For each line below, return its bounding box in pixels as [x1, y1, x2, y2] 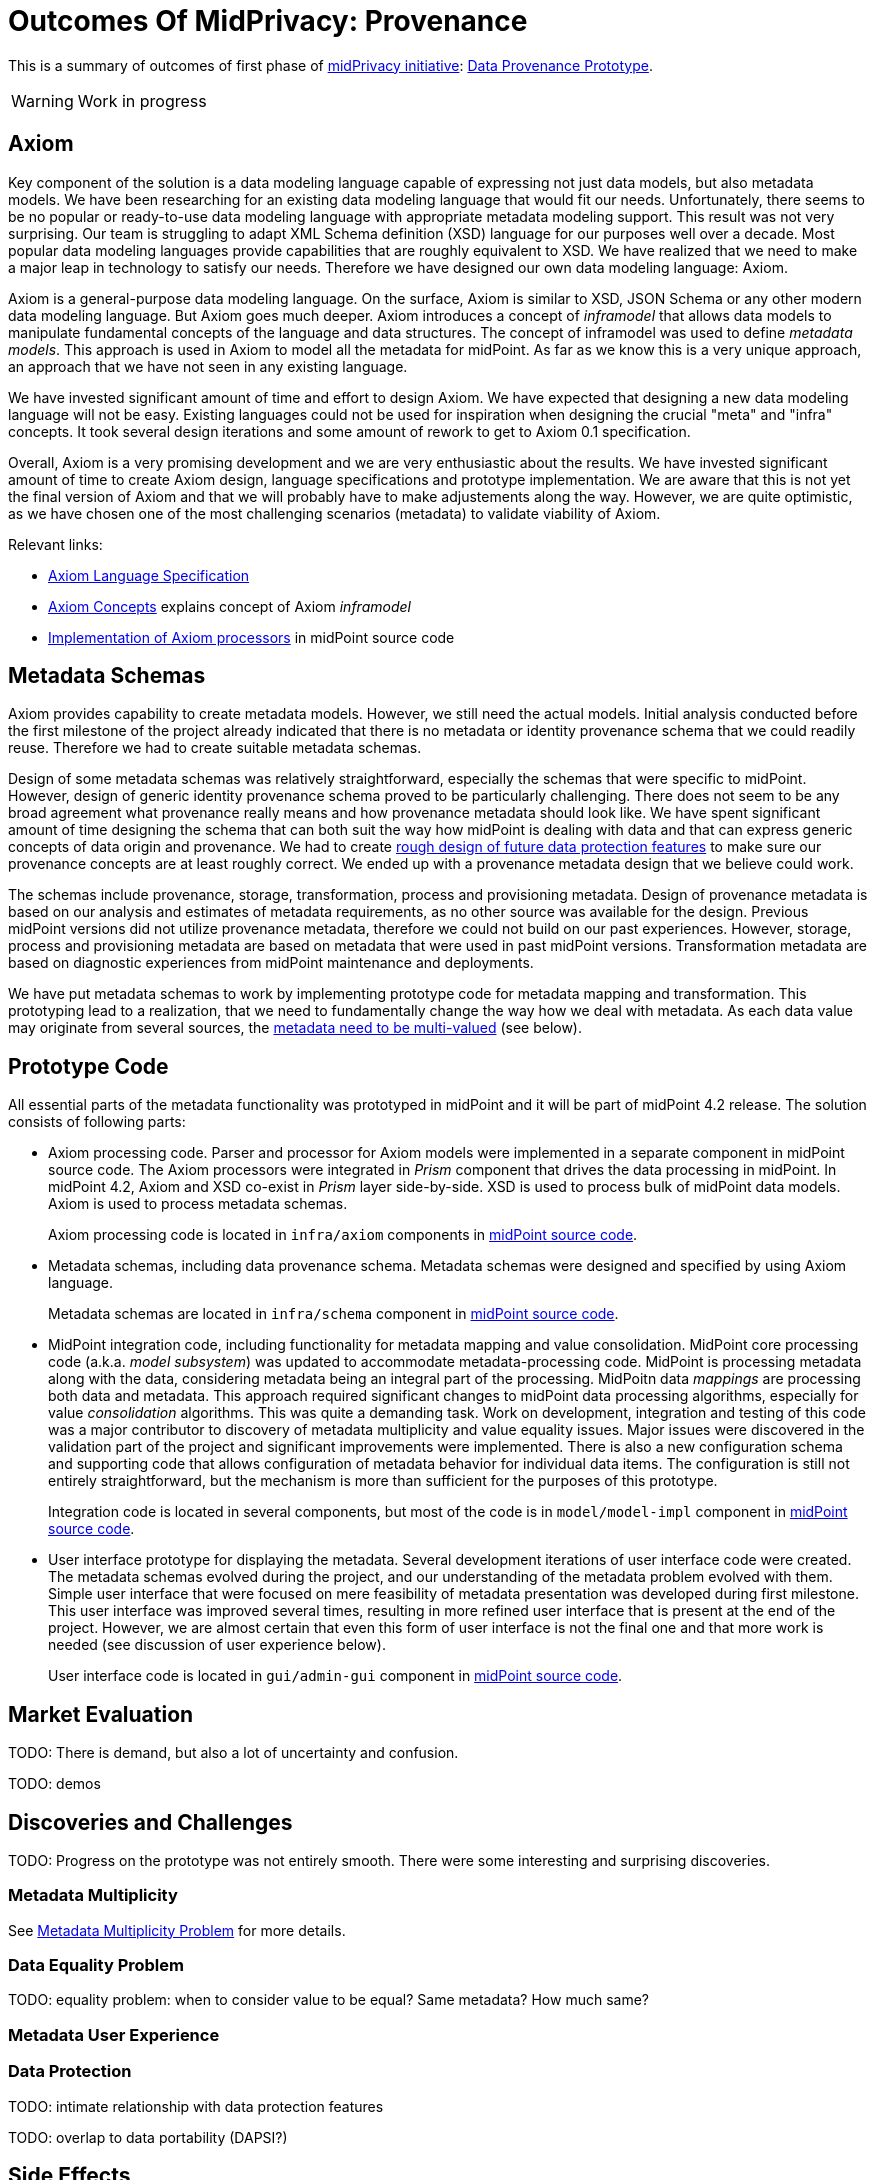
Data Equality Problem [8, 1955, 184, 1976]
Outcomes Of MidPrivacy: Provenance [8, 4, 528, 38]
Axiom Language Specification [48, 566, 250, 584]
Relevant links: [8, 535, 103, 553]
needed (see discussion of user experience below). [48, 1636, 386, 1654]
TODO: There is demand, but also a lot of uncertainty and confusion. [8, 1744, 459, 1762]
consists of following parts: [8, 1113, 186, 1131]
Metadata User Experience [8, 2024, 220, 2045]
